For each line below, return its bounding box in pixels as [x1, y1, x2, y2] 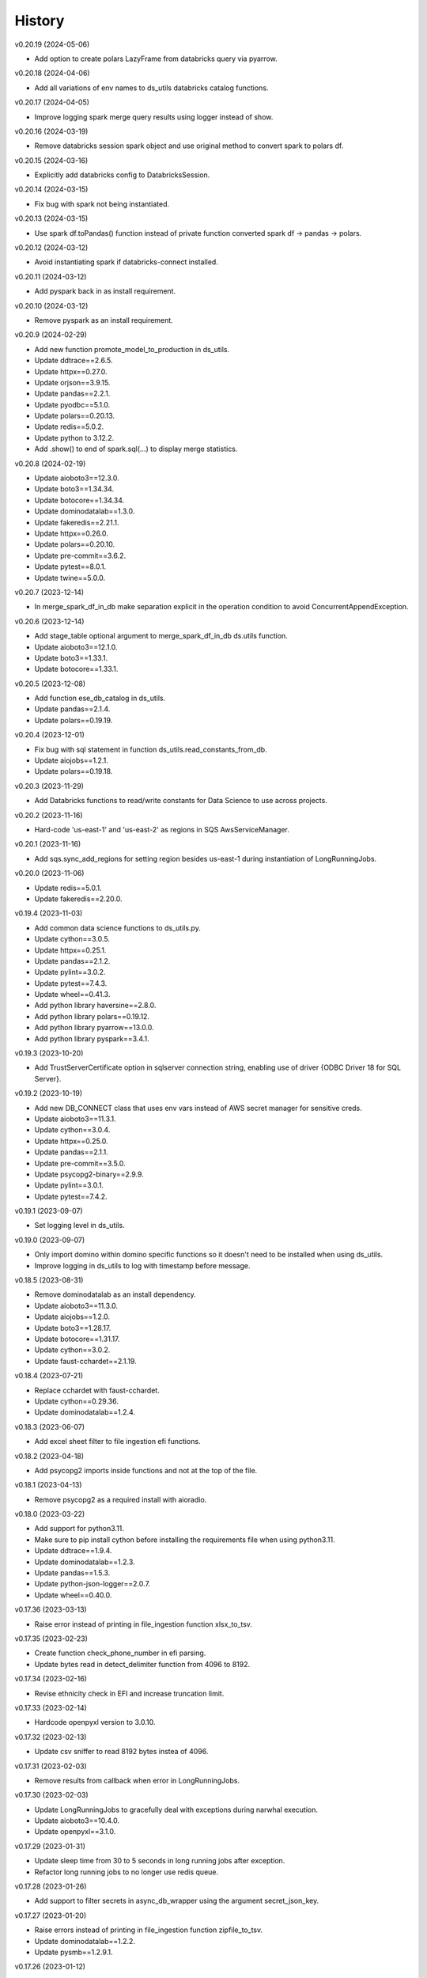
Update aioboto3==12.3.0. [34, 473, 120, 483]
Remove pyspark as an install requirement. [34, 315, 173, 324]
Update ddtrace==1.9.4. [34, 1546, 112, 1555]
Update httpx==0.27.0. [34, 366, 108, 376]
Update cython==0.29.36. [34, 1396, 119, 1406]
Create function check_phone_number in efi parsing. [34, 1648, 206, 1658]
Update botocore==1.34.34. [34, 495, 125, 505]
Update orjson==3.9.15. [34, 377, 111, 387]
